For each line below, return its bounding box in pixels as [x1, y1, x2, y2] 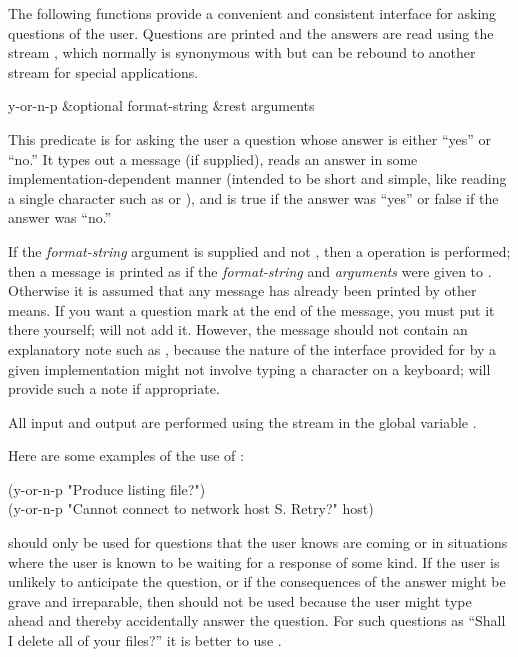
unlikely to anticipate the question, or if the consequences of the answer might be [8, 571, 506, 592]
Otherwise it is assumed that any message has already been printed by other [8, 280, 477, 301]
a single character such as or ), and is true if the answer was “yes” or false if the [8, 187, 499, 208]
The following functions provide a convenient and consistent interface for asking [8, 3, 497, 23]
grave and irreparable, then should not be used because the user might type [8, 590, 472, 611]
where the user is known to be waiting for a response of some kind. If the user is [8, 551, 500, 572]
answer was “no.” [8, 207, 112, 228]
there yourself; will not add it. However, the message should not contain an [8, 319, 468, 340]
